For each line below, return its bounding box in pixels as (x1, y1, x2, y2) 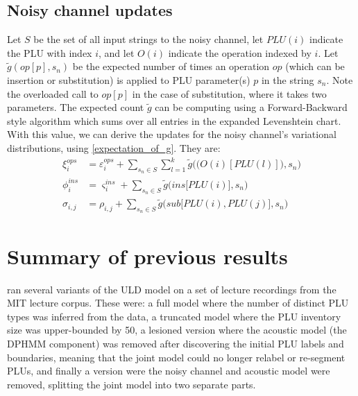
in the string (261, 72, 314, 87)
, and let (99, 45, 135, 60)
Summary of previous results (7, 241, 288, 270)
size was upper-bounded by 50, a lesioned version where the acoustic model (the (7, 322, 347, 337)
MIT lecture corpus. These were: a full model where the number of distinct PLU (7, 295, 349, 310)
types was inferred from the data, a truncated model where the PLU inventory (7, 309, 341, 323)
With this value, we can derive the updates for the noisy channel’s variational (7, 127, 336, 141)
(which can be (285, 59, 345, 74)
